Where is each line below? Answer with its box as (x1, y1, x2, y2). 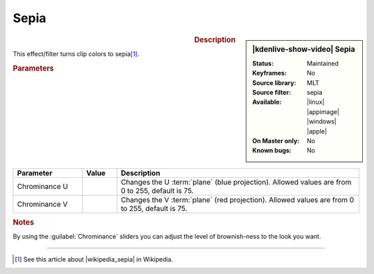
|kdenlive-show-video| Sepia (252, 44, 355, 54)
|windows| (307, 118, 337, 126)
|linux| (307, 98, 325, 107)
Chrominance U (17, 181, 69, 191)
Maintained (307, 59, 339, 67)
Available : (252, 98, 282, 107)
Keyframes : (252, 69, 287, 77)
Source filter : (252, 88, 291, 96)
